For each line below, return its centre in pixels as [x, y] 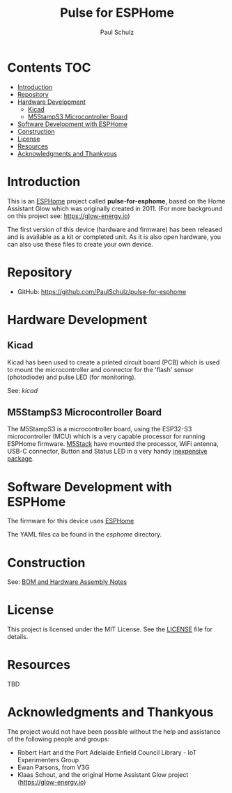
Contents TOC [49, 67]
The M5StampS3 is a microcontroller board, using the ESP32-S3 [100, 429]
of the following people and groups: [59, 739]
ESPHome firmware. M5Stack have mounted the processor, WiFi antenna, [113, 444]
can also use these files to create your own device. [80, 244]
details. [18, 637]
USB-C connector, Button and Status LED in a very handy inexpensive [107, 452]
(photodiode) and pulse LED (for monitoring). [72, 377]
